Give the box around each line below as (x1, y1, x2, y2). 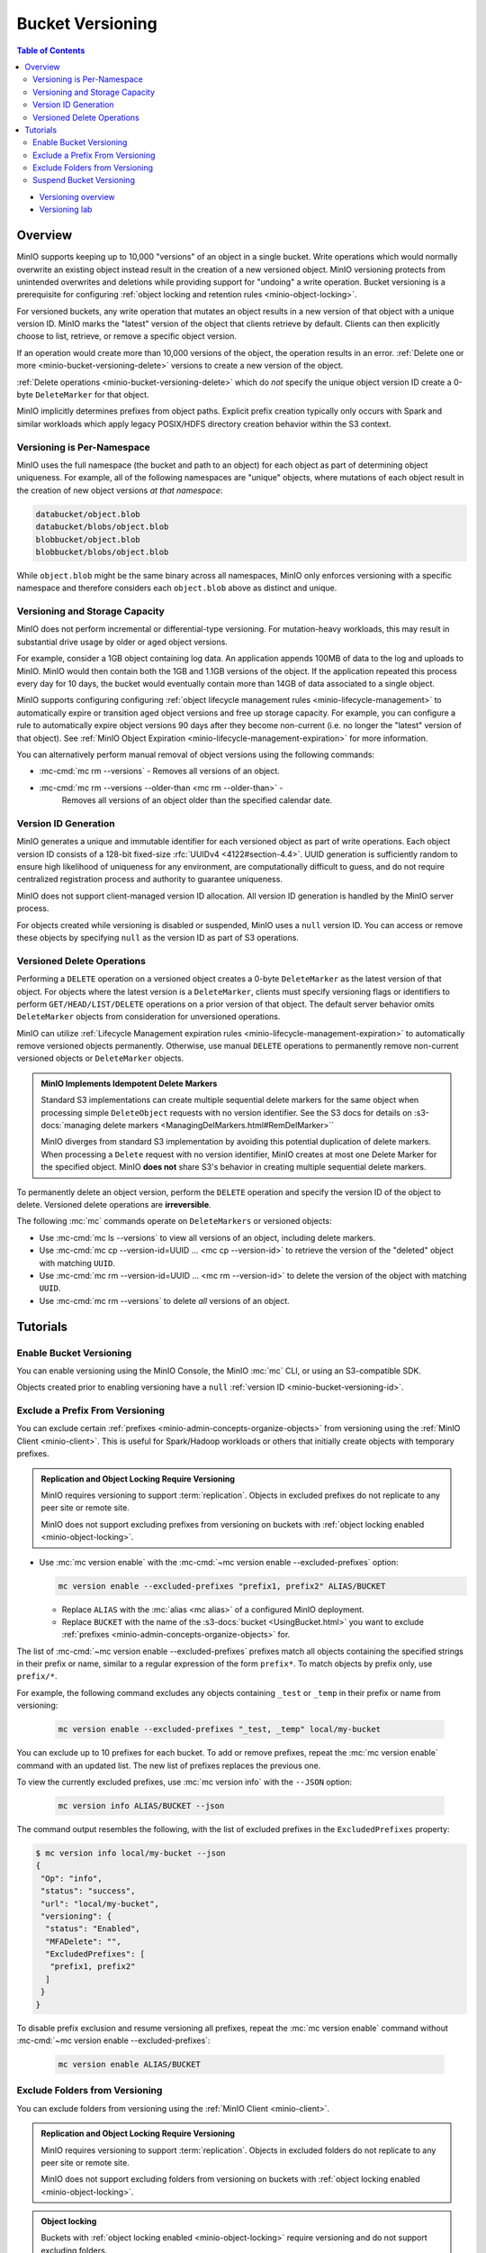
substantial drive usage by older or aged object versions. (16, 636, 229, 647)
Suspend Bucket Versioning (32, 175, 135, 186)
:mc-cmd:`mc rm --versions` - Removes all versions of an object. (39, 766, 281, 777)
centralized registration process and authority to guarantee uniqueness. (16, 874, 283, 885)
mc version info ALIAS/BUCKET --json (58, 1801, 225, 1811)
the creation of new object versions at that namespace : (16, 485, 223, 496)
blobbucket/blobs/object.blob (35, 546, 169, 557)
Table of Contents (16, 45, 85, 56)
